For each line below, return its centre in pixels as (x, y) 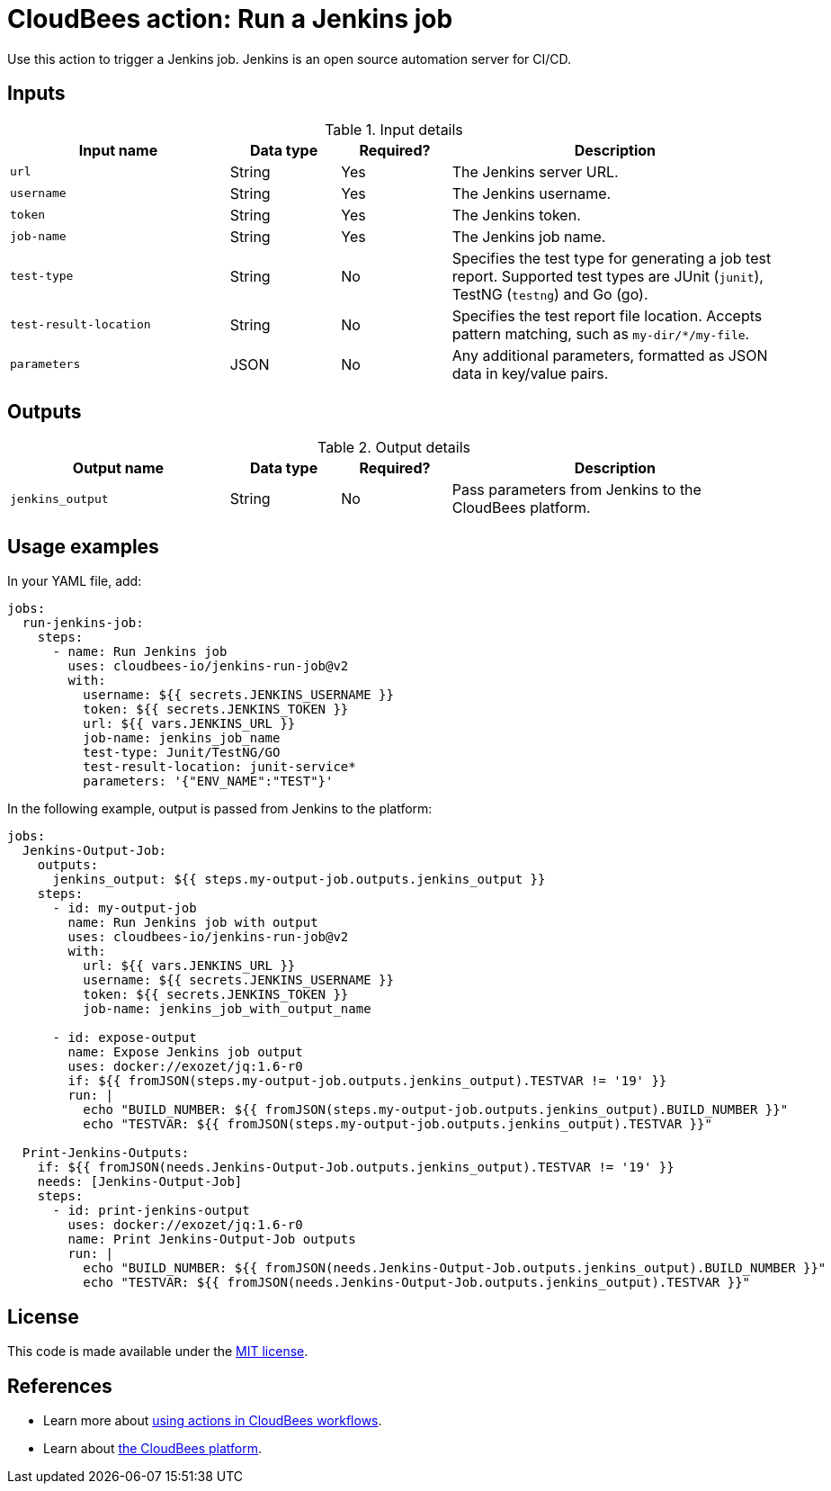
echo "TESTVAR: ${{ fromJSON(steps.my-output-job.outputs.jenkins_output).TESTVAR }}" (398, 1124)
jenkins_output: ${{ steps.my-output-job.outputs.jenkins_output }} (299, 880)
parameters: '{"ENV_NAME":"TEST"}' (208, 781)
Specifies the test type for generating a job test (612, 258)
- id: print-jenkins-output (151, 1211)
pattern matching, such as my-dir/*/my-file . (601, 333)
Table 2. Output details (394, 448)
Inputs (36, 94)
